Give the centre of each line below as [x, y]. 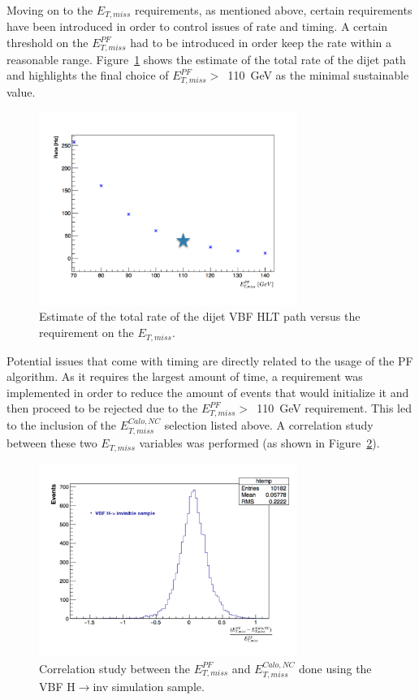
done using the [335, 668]
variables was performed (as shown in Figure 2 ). [259, 443]
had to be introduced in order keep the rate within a [261, 43]
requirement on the [86, 333]
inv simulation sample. [149, 687]
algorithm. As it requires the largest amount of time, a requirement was [185, 376]
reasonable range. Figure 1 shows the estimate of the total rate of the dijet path [206, 59]
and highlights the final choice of [88, 75]
